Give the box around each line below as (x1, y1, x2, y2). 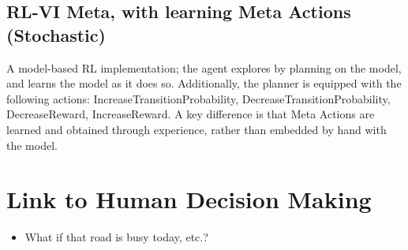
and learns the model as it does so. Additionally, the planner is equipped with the (6, 75, 402, 91)
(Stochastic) (6, 22, 106, 47)
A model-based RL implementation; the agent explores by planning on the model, (6, 59, 402, 76)
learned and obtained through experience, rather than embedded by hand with (6, 121, 387, 137)
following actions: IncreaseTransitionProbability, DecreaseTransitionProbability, (6, 90, 391, 106)
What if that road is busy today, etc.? (24, 229, 208, 245)
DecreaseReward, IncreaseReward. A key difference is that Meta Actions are (6, 106, 375, 122)
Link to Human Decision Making (6, 183, 372, 215)
